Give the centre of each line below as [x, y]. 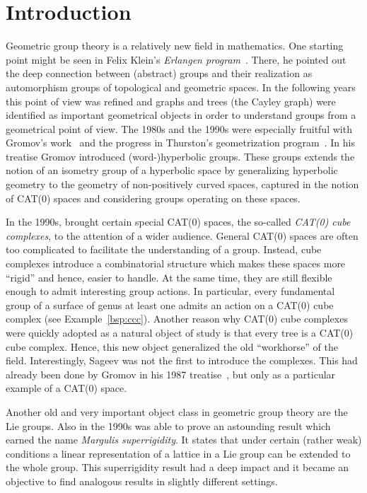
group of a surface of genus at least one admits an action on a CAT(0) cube [170, 304]
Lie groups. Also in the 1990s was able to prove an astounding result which [168, 425]
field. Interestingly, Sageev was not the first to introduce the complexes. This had [182, 360]
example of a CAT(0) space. [66, 388]
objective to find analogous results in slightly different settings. [142, 481]
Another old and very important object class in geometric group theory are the [177, 411]
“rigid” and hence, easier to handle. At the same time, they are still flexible [169, 277]
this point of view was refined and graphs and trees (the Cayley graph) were [171, 101]
